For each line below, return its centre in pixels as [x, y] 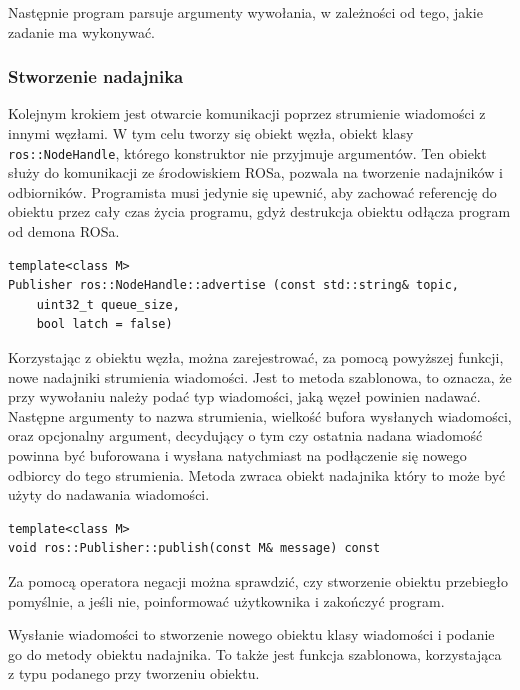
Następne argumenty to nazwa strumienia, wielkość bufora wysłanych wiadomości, [260, 415]
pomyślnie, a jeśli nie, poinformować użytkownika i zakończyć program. [226, 600]
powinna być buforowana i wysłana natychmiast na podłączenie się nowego [237, 454]
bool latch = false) [104, 324]
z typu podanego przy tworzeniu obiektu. [134, 673]
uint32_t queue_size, [108, 304]
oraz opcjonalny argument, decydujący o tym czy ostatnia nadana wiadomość [245, 435]
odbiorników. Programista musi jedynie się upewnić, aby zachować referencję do [252, 191]
